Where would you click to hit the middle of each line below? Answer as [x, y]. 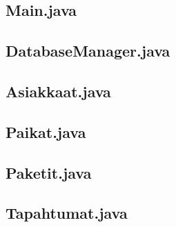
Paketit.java [49, 172]
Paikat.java [46, 131]
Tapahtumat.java [67, 213]
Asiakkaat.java [58, 91]
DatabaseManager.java [88, 51]
